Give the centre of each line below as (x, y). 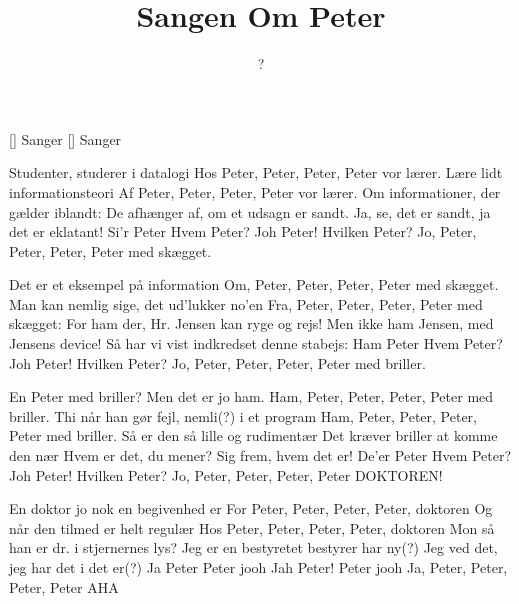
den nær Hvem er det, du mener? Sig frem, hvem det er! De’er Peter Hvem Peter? (260, 455)
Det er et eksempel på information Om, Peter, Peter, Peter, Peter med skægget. (254, 284)
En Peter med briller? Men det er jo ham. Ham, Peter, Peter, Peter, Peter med (251, 396)
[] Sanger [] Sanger (65, 138)
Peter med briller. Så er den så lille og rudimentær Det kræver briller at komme (253, 435)
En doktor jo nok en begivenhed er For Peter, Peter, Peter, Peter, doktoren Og (251, 508)
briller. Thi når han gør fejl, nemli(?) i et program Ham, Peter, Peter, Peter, (243, 415)
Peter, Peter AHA (64, 586)
